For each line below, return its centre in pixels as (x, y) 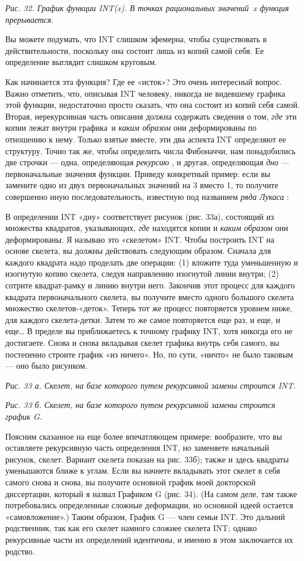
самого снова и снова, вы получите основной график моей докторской (131, 482)
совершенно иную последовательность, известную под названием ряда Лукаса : (147, 196)
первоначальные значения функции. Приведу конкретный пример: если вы (138, 173)
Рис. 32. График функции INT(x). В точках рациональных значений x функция (147, 8)
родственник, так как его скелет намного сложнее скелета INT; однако (131, 528)
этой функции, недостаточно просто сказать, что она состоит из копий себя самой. (153, 105)
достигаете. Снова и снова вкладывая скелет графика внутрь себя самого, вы (142, 343)
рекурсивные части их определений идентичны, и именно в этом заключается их (149, 539)
